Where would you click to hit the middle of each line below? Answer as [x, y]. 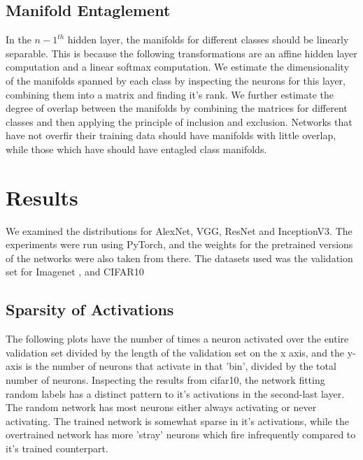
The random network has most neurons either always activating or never [161, 407]
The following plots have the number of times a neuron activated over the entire [177, 339]
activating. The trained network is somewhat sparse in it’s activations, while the [177, 421]
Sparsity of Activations [90, 309]
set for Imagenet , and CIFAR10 [75, 272]
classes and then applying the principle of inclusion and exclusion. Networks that [179, 121]
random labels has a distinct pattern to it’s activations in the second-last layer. [175, 393]
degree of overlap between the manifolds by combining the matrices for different [177, 108]
